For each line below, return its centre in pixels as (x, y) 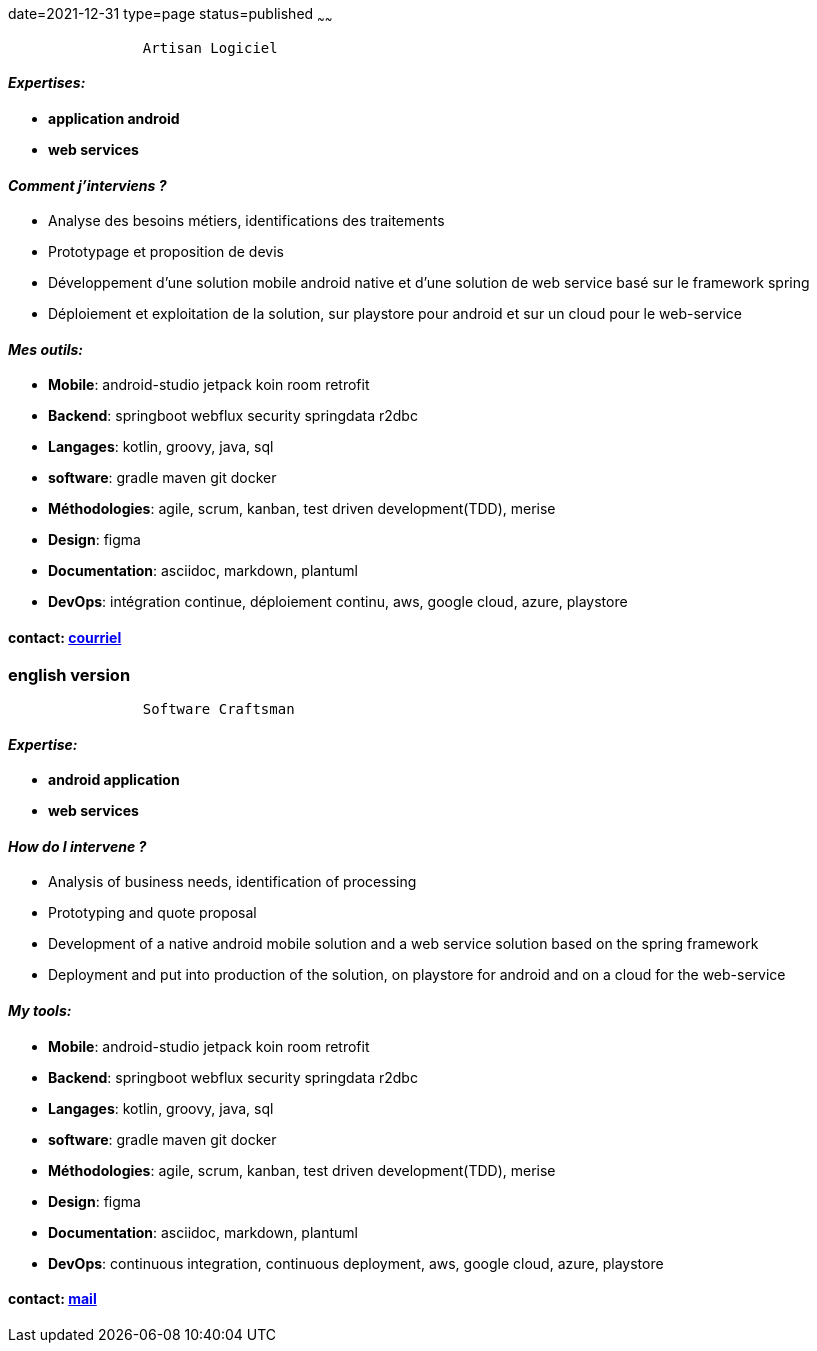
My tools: (40, 1011)
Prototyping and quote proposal (152, 913)
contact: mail (52, 1299)
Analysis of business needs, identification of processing (232, 882)
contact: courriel (65, 638)
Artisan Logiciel (210, 47)
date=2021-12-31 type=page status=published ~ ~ (170, 15)
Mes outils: (46, 349)
